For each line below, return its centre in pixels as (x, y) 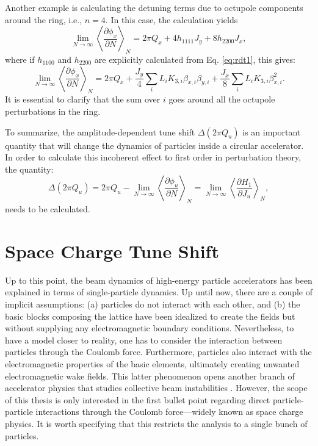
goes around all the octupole (222, 99)
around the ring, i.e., (44, 19)
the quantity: (29, 169)
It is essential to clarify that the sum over (83, 99)
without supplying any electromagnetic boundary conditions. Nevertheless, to (150, 328)
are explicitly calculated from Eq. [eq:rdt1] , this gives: (195, 59)
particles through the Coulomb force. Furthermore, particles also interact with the (158, 352)
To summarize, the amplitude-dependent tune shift (100, 131)
